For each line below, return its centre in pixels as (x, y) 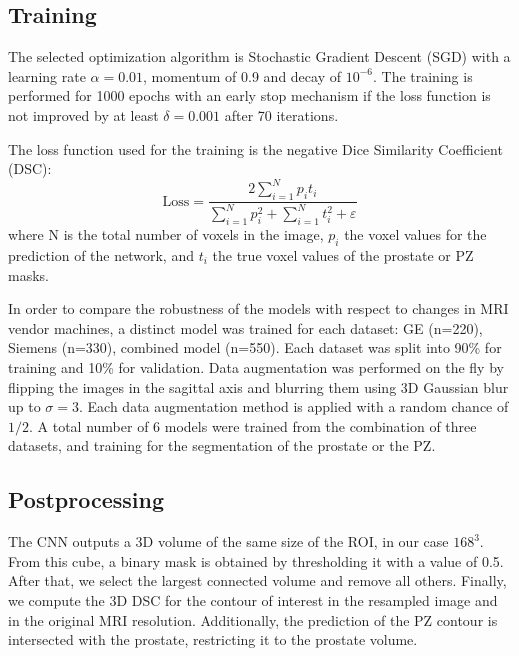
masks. (28, 274)
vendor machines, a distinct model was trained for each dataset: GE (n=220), (245, 327)
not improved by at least (83, 114)
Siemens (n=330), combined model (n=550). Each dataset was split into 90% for (255, 347)
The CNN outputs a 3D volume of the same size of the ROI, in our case (228, 541)
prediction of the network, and (101, 255)
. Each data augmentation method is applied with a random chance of (294, 406)
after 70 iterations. (281, 114)
